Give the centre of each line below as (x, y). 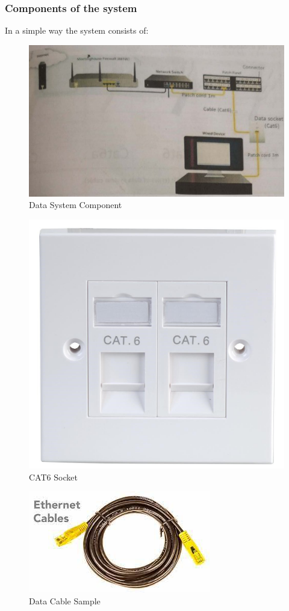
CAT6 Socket (53, 477)
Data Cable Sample (65, 600)
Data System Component (76, 205)
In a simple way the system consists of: (77, 30)
